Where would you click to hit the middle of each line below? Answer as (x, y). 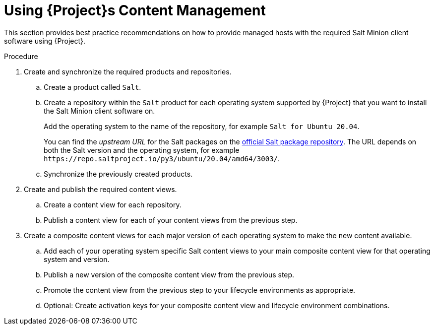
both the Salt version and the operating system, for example (142, 150)
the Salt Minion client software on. (99, 111)
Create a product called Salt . (93, 87)
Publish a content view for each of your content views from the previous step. (171, 220)
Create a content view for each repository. (113, 204)
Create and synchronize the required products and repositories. (128, 71)
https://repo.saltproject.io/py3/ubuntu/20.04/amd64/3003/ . (162, 158)
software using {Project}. (45, 41)
